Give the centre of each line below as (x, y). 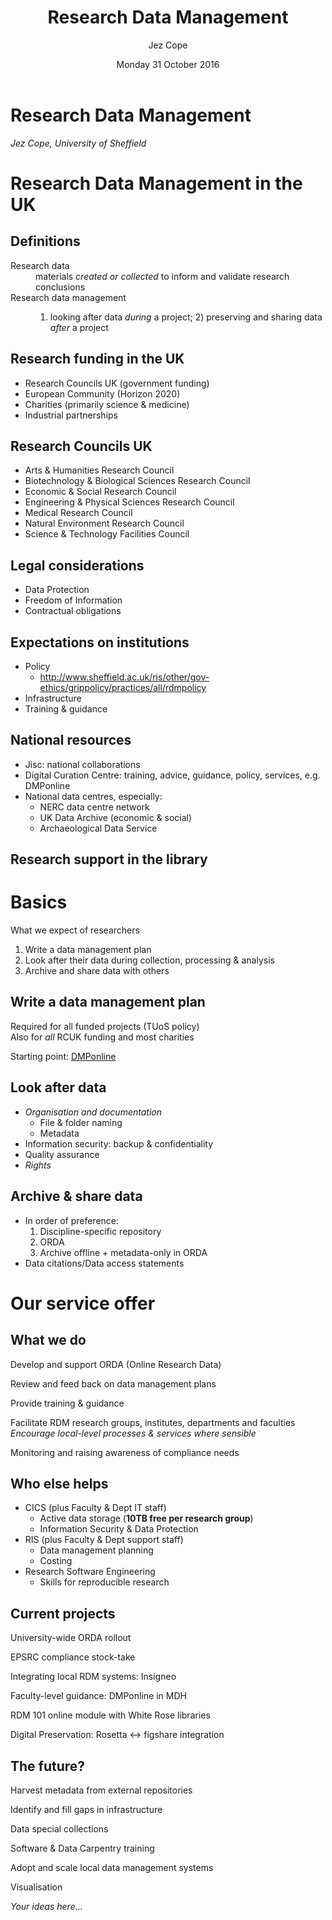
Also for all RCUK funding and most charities (102, 1037)
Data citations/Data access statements (104, 1263)
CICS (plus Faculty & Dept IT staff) (95, 1508)
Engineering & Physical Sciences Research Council (129, 502)
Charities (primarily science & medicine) (107, 404)
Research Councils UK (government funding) (117, 383)
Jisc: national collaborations (82, 764)
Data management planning (96, 1550)
